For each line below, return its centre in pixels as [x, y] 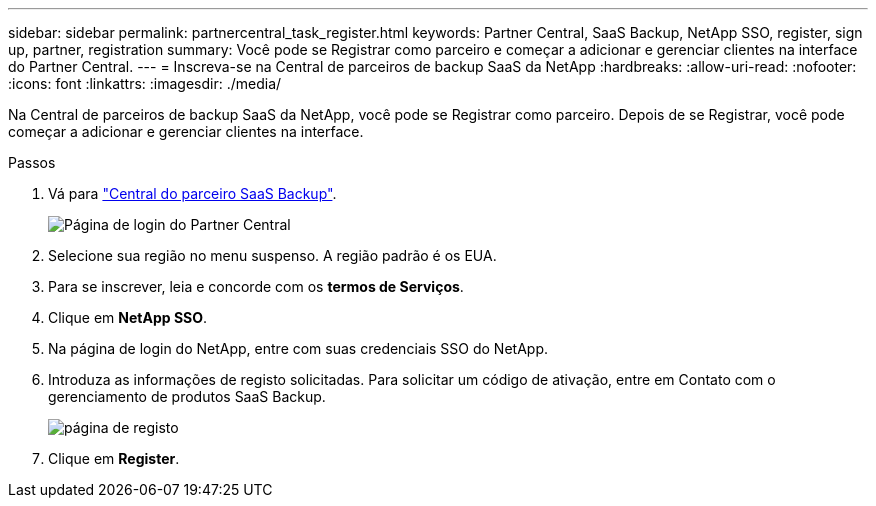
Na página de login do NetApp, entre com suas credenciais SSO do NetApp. [298, 348]
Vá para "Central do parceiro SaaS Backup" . [192, 193]
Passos [32, 162]
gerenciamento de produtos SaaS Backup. [187, 396]
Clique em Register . [114, 458]
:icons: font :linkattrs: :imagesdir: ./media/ [145, 83]
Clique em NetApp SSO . [128, 317]
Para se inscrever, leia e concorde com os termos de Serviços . [256, 286]
